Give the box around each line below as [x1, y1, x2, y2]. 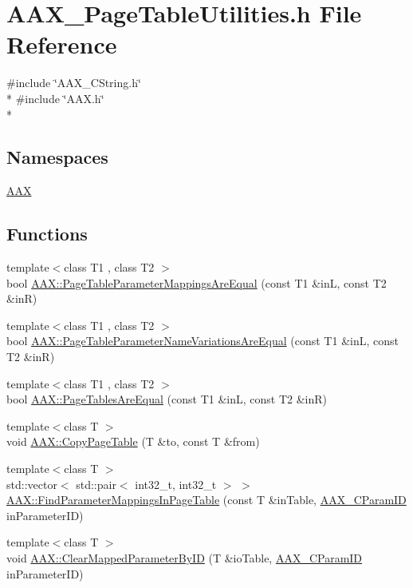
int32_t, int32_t [135, 475, 217, 492]
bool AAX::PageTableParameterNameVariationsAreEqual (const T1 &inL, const [6, 332, 399, 349]
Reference [6, 28, 117, 61]
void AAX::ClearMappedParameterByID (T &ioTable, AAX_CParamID [6, 550, 363, 566]
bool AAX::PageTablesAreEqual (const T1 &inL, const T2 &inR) [6, 391, 328, 407]
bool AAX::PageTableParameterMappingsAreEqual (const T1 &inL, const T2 [6, 274, 387, 291]
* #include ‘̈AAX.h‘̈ [6, 89, 104, 106]
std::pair [76, 475, 116, 492]
